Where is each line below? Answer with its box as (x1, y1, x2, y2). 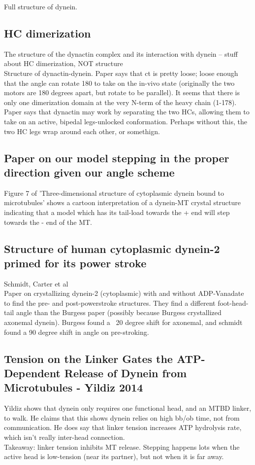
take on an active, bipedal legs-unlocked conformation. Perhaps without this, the (4, 116, 248, 126)
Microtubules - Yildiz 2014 (4, 380, 143, 395)
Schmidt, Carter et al (4, 278, 68, 288)
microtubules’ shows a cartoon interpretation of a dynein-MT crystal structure (4, 197, 241, 208)
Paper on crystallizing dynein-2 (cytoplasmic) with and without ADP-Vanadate (4, 288, 244, 298)
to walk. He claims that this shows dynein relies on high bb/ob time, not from (4, 412, 240, 423)
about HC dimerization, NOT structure (4, 58, 123, 69)
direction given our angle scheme (4, 164, 175, 179)
